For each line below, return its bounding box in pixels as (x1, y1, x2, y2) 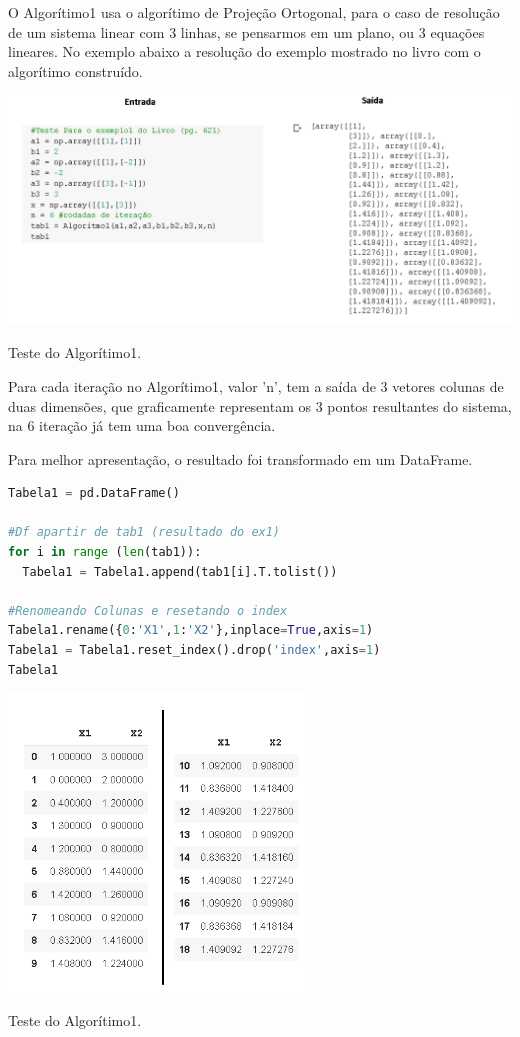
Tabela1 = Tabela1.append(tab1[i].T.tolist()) (22, 564, 338, 579)
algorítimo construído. (8, 60, 143, 81)
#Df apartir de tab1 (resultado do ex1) (8, 525, 281, 540)
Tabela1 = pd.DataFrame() (8, 486, 180, 501)
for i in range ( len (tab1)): (8, 545, 202, 560)
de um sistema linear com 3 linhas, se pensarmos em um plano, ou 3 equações (8, 21, 485, 42)
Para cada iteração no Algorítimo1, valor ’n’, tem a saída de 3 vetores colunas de (8, 375, 504, 396)
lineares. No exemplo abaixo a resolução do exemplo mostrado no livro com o (8, 41, 481, 62)
